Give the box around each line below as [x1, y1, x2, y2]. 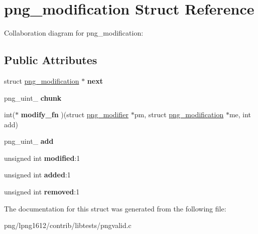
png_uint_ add [4, 136, 54, 146]
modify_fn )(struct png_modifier [21, 109, 129, 120]
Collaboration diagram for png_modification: [4, 28, 144, 38]
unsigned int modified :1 [4, 152, 80, 163]
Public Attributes [4, 52, 97, 68]
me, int [229, 109, 251, 120]
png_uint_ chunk [4, 92, 62, 103]
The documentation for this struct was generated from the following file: [4, 203, 226, 213]
